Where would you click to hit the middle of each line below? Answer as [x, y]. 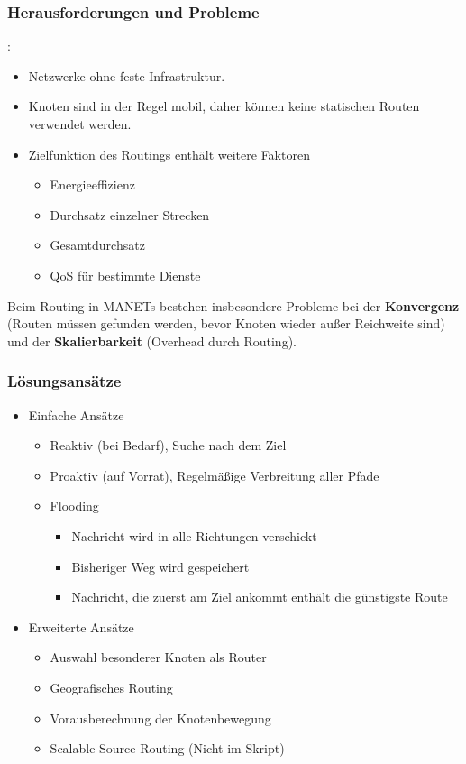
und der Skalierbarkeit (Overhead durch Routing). [152, 341]
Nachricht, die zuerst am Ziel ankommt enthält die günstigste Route [260, 597]
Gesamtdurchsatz [97, 245]
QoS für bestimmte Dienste [125, 275]
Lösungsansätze [64, 381]
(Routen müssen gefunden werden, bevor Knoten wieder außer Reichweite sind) [226, 323]
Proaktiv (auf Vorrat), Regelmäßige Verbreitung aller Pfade [215, 475]
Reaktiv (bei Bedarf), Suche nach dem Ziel [168, 445]
